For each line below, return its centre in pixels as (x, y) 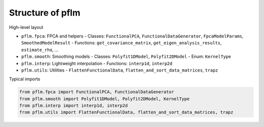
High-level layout (26, 27)
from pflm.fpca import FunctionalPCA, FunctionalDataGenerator (97, 92)
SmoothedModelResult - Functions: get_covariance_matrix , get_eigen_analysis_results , (121, 43)
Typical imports (25, 79)
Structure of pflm (45, 13)
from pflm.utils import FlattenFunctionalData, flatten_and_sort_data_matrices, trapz (126, 112)
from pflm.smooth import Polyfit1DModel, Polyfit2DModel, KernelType (104, 99)
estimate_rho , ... (40, 50)
